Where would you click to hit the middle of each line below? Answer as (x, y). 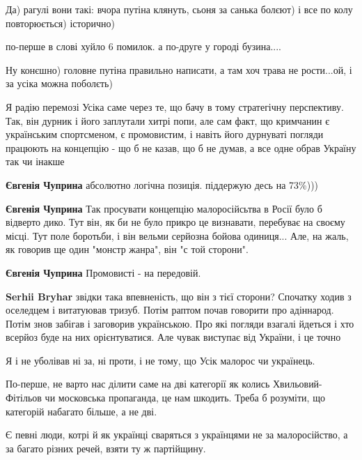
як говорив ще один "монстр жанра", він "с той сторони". (127, 249)
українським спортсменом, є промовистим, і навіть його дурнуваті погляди (165, 134)
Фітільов (24, 398)
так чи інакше (35, 161)
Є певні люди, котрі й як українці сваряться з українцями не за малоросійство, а (177, 435)
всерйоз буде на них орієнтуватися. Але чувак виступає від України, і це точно (173, 337)
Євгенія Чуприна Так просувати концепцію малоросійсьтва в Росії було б (164, 208)
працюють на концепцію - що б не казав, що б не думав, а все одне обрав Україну (181, 147)
